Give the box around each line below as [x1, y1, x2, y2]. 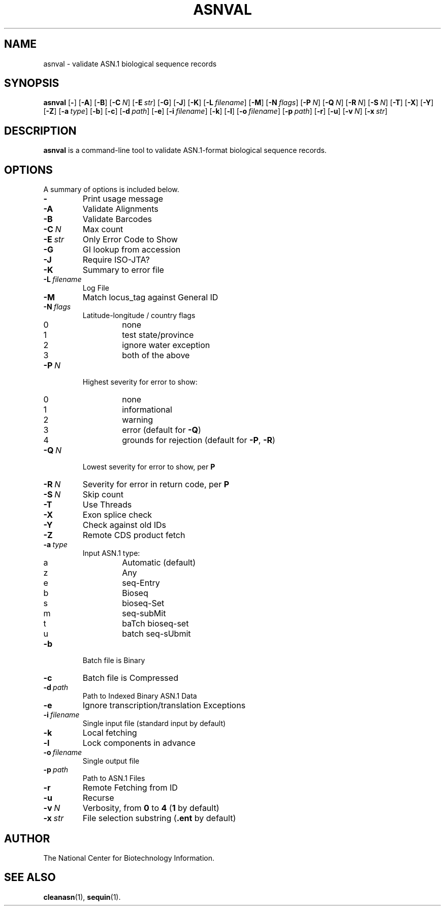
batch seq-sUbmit [122, 629, 191, 639]
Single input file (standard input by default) [82, 719, 226, 728]
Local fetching [82, 728, 137, 738]
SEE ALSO [4, 871, 56, 884]
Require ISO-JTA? [82, 255, 150, 265]
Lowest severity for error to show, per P [82, 462, 215, 472]
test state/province [122, 330, 194, 340]
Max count [82, 224, 123, 235]
